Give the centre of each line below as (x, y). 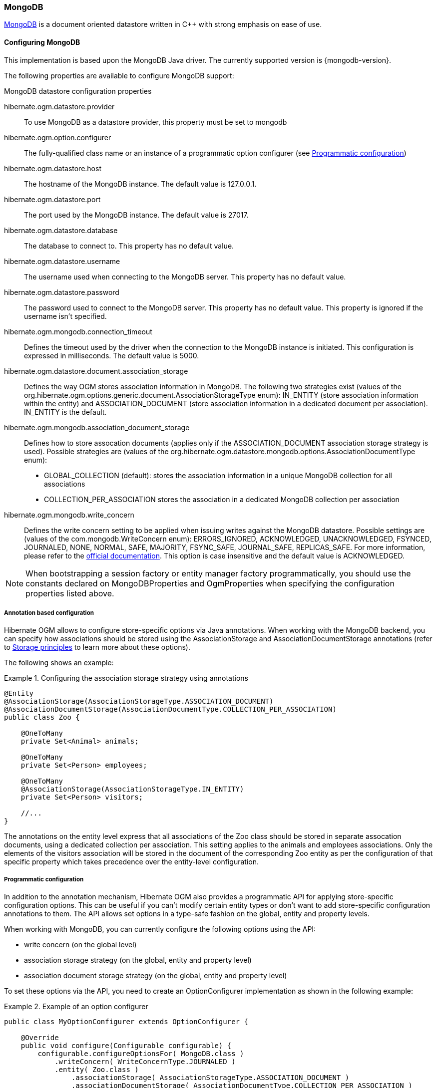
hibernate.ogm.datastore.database (61, 230)
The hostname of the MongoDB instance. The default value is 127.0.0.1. (140, 184)
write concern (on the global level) (80, 945)
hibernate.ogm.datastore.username (62, 261)
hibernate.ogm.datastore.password (62, 292)
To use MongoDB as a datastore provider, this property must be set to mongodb (156, 122)
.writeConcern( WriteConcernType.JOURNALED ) (145, 1062)
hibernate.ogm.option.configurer (58, 137)
